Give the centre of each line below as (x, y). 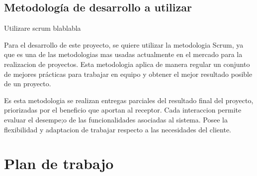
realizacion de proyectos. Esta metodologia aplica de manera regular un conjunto (127, 64)
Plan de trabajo (59, 163)
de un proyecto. (28, 84)
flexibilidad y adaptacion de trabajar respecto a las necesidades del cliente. (118, 129)
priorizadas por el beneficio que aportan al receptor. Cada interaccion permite (123, 110)
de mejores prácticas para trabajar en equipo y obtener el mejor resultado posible (128, 74)
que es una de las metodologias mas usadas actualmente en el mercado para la (123, 54)
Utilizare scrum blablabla (43, 28)
